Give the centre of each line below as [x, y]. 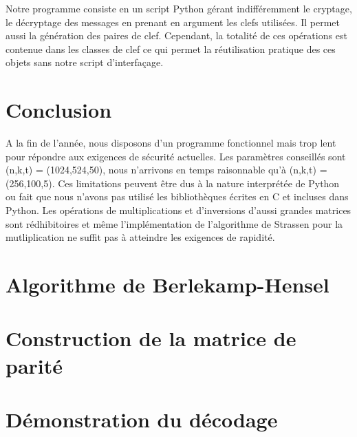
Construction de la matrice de [151, 338]
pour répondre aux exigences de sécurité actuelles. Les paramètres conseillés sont [176, 156]
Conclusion [59, 110]
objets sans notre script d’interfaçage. [85, 62]
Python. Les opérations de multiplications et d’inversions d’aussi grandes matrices [178, 210]
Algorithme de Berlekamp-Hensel [167, 285]
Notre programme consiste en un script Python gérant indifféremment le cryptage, [179, 8]
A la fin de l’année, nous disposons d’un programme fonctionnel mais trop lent [171, 143]
